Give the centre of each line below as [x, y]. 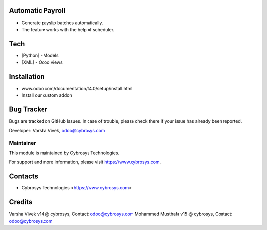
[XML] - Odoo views [42, 62]
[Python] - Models [40, 55]
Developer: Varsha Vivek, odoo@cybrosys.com [57, 130]
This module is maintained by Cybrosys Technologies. [64, 153]
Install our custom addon [47, 95]
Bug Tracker [28, 110]
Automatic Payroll [37, 11]
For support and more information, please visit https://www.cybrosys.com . [85, 162]
